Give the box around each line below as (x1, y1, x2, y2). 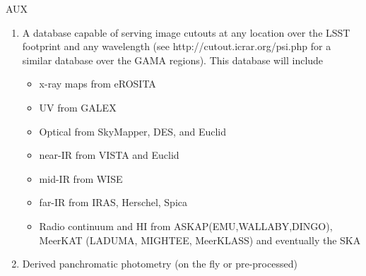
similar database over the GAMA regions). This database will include (22, 52, 324, 67)
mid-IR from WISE (39, 171, 123, 186)
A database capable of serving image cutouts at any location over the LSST (22, 25, 350, 40)
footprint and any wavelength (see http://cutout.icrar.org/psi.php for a (22, 39, 331, 54)
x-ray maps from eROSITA (39, 76, 156, 91)
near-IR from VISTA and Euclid (39, 148, 179, 162)
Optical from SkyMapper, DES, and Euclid (39, 124, 226, 138)
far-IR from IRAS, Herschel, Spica (39, 195, 188, 210)
